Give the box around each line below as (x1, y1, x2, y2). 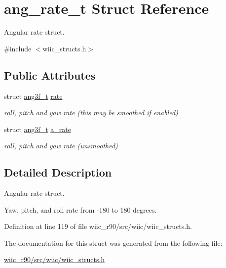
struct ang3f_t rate (4, 90, 63, 101)
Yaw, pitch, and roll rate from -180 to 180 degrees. (4, 204, 157, 215)
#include (4, 43, 32, 53)
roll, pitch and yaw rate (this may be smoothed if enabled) (4, 107, 178, 118)
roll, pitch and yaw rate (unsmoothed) (4, 140, 118, 151)
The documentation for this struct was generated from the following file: (4, 237, 223, 248)
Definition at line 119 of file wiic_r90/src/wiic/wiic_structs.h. (4, 221, 192, 231)
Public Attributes (4, 67, 96, 83)
